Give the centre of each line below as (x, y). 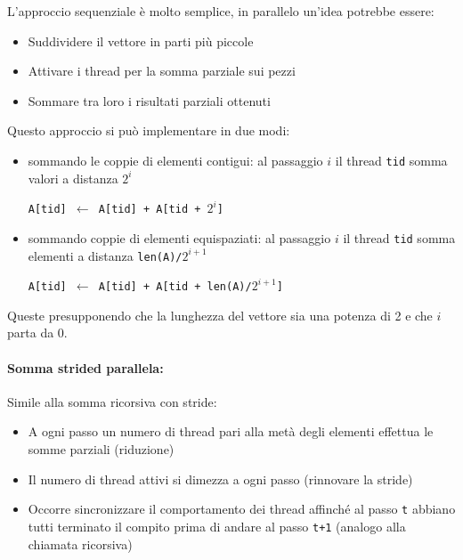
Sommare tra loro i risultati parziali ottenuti (149, 100)
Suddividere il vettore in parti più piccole (141, 41)
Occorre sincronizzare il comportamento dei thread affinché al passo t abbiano (242, 509)
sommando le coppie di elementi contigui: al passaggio (175, 160)
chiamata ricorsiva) (80, 544)
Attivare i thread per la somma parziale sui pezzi (162, 71)
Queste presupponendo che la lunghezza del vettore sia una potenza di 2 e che (220, 315)
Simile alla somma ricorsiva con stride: (112, 401)
